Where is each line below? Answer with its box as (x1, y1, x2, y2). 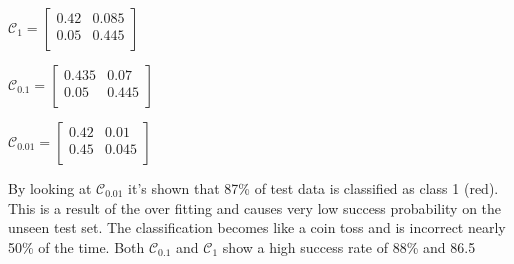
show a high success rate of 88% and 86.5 (222, 236, 476, 257)
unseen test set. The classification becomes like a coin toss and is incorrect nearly (8, 217, 506, 238)
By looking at (8, 178, 92, 198)
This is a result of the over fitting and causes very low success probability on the (8, 197, 502, 218)
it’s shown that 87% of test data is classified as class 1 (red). (128, 178, 499, 198)
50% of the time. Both (8, 236, 145, 257)
